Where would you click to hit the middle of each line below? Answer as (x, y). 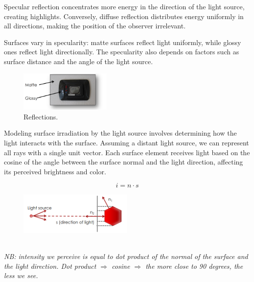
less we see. (21, 275)
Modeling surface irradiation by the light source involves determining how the (120, 133)
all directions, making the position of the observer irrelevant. (95, 26)
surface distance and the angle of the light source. (79, 61)
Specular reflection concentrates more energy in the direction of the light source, (124, 6)
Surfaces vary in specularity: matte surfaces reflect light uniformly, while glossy (123, 42)
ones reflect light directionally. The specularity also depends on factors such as (122, 52)
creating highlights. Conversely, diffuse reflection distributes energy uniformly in (124, 16)
